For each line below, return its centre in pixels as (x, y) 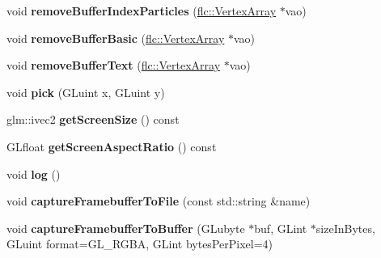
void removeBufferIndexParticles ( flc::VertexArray (142, 11)
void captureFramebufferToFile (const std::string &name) (159, 201)
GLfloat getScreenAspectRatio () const (112, 146)
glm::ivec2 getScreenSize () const (93, 119)
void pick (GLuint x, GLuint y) (86, 92)
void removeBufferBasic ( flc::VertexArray (116, 38)
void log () (34, 173)
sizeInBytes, (345, 228)
